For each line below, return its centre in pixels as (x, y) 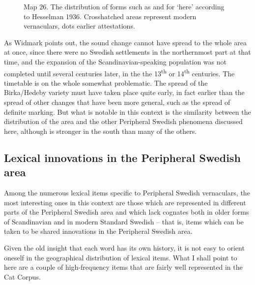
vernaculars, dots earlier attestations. (79, 26)
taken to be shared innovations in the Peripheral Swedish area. (98, 231)
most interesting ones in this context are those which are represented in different (125, 202)
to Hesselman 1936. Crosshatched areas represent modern (110, 16)
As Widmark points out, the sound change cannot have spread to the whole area (125, 42)
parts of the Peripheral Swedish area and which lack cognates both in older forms (127, 212)
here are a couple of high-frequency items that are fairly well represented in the (123, 267)
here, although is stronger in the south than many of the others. (100, 131)
